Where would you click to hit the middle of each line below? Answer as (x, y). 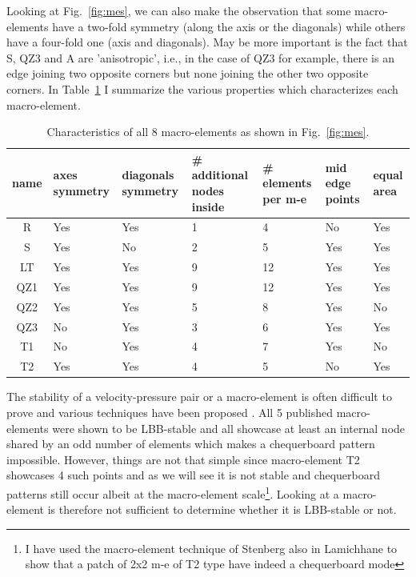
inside (208, 206)
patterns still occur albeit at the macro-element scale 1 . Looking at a (173, 492)
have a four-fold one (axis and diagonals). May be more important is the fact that (207, 42)
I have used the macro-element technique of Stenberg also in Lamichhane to (211, 548)
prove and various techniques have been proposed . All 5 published (170, 412)
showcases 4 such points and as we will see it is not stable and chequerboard (193, 475)
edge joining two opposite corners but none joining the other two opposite (188, 73)
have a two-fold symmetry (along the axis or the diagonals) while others (229, 26)
